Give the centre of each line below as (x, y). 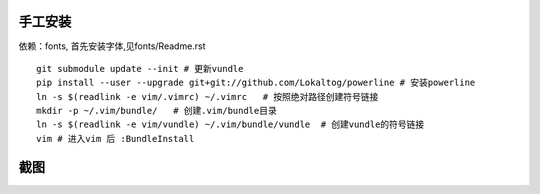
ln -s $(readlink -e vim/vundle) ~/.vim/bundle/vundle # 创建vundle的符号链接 (230, 124)
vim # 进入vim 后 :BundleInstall (115, 138)
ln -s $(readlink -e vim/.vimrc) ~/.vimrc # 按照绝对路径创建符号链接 (207, 96)
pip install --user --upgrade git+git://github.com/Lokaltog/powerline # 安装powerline (256, 83)
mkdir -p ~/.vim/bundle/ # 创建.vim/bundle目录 (156, 111)
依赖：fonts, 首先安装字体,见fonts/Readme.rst (112, 46)
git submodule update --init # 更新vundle (140, 68)
